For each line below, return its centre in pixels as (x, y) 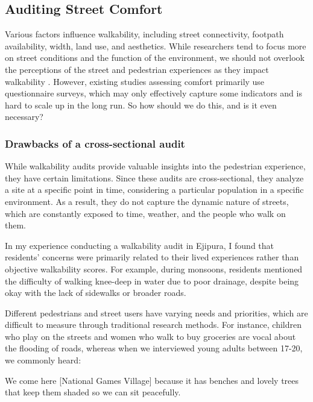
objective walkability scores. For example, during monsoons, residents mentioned (154, 269)
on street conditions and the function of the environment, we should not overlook (155, 58)
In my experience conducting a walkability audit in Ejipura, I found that (140, 245)
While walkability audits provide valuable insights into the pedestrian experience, (155, 166)
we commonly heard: (43, 360)
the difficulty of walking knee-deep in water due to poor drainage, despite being (152, 281)
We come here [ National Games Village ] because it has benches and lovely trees (152, 380)
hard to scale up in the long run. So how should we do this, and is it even (141, 105)
